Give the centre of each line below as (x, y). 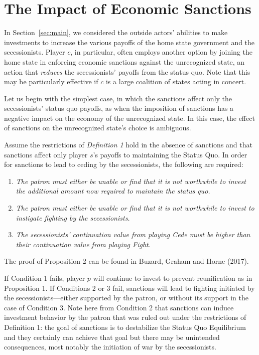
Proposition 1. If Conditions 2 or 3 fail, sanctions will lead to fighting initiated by (129, 288)
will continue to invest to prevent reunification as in (173, 278)
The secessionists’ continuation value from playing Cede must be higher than (133, 234)
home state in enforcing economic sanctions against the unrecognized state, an (124, 61)
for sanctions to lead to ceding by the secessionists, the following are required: (124, 164)
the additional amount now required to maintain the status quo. (113, 191)
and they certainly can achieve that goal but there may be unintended (112, 337)
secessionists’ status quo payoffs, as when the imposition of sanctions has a (119, 108)
